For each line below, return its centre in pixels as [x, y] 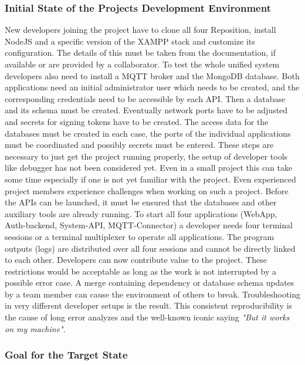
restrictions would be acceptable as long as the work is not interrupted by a [140, 271]
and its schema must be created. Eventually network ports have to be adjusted [146, 110]
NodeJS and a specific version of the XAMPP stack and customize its [130, 41]
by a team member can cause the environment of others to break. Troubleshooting [153, 294]
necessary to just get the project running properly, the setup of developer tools [146, 156]
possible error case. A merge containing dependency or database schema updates [150, 283]
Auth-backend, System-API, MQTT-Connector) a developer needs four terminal [149, 225]
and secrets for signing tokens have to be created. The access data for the [137, 121]
